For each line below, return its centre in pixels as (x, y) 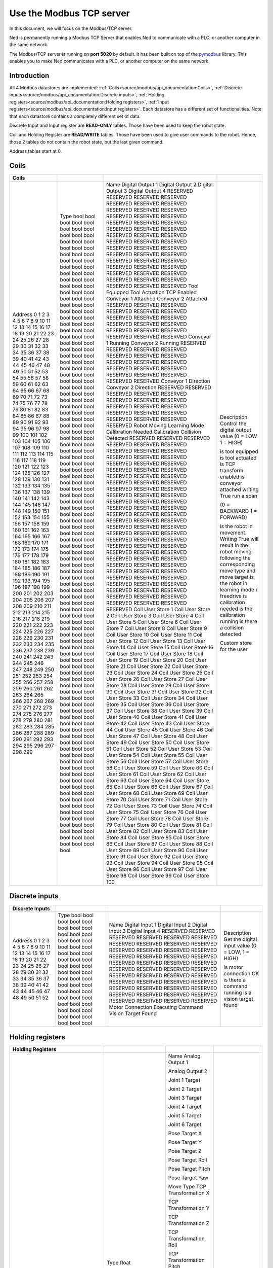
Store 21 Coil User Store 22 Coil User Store (157, 666)
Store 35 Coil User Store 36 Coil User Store (158, 705)
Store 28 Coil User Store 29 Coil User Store (158, 686)
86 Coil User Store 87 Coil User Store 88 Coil (160, 844)
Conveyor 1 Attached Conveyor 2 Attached (157, 299)
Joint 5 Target (185, 1116)
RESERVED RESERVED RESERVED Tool (152, 286)
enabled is (232, 477)
